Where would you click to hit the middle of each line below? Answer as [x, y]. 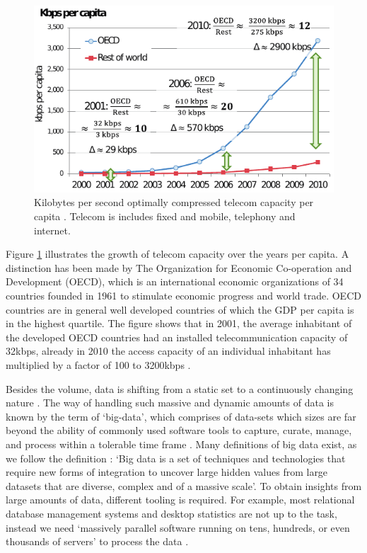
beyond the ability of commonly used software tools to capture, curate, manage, [179, 430]
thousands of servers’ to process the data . [97, 541]
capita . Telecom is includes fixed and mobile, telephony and [165, 216]
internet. [52, 230]
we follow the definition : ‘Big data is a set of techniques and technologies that [176, 458]
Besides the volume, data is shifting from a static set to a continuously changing [180, 388]
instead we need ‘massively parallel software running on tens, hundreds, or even [178, 527]
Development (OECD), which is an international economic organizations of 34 [175, 281]
